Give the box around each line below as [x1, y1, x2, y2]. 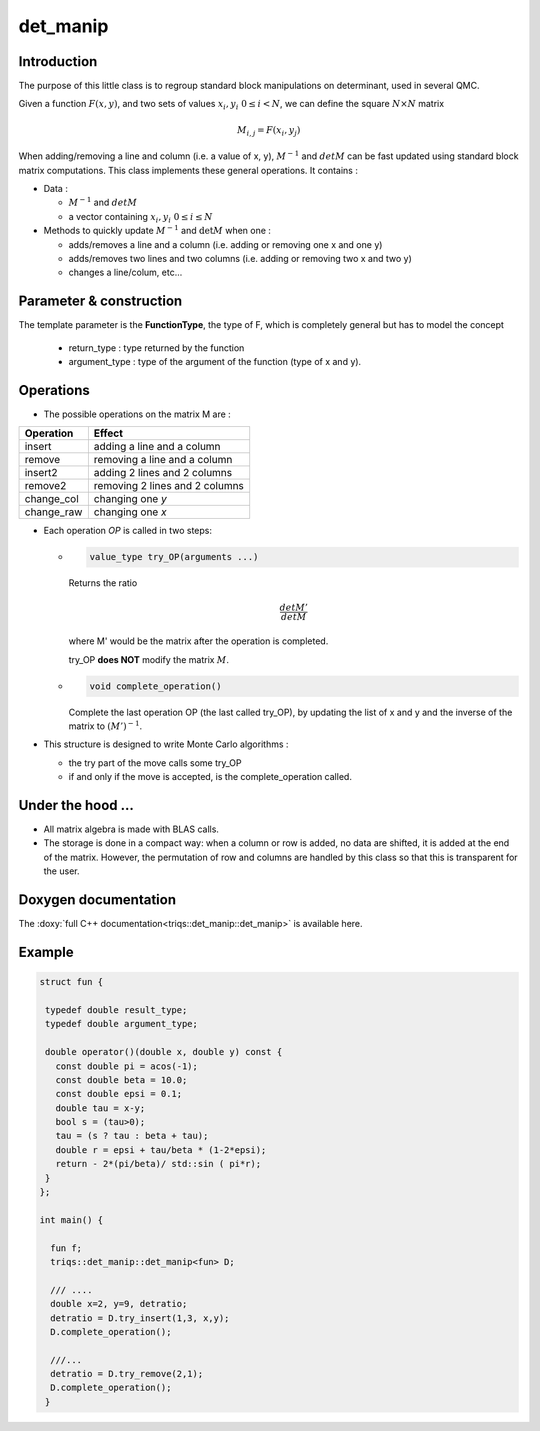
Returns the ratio [68, 577, 138, 589]
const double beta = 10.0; [55, 1074, 188, 1085]
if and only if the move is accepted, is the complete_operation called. [68, 771, 352, 783]
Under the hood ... [18, 796, 135, 814]
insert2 [24, 466, 59, 480]
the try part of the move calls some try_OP [68, 756, 242, 769]
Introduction [18, 53, 98, 70]
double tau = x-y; [55, 1102, 146, 1114]
